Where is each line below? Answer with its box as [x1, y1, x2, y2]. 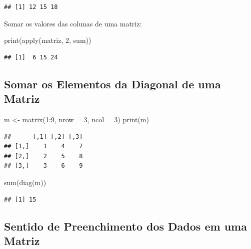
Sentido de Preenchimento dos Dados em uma [4, 218, 247, 234]
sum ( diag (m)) [4, 177, 46, 187]
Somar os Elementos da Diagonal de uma [4, 76, 221, 91]
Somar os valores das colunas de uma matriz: [4, 18, 142, 28]
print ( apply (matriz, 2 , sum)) [4, 35, 91, 45]
